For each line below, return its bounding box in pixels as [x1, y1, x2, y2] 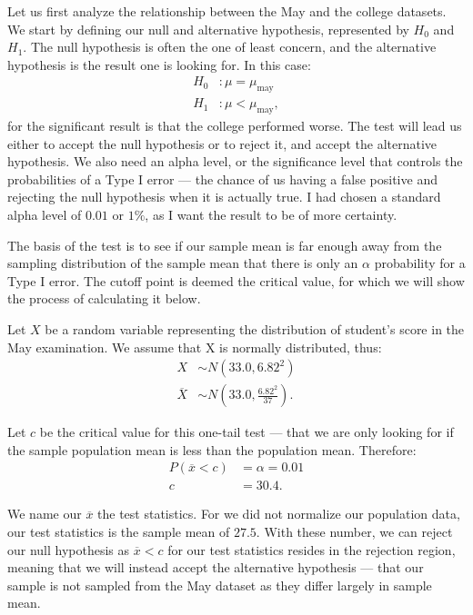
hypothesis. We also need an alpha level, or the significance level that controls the [7, 152, 463, 171]
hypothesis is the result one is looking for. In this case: [7, 55, 311, 74]
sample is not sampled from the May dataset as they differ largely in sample [7, 575, 432, 594]
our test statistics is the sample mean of [7, 522, 230, 541]
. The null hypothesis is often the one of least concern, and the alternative [23, 37, 437, 56]
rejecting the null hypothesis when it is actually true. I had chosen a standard [7, 187, 441, 206]
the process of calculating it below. [7, 289, 201, 308]
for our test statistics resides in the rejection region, [167, 540, 456, 559]
